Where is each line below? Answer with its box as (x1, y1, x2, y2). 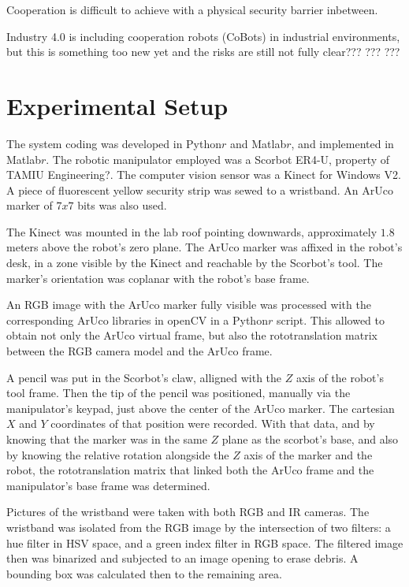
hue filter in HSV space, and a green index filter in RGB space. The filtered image (6, 534, 403, 551)
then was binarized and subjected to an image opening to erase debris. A (6, 550, 359, 567)
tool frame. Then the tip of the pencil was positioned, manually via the (6, 385, 351, 401)
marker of (6, 197, 53, 214)
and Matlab (230, 135, 287, 151)
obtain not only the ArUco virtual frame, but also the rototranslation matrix (6, 327, 378, 344)
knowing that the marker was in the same (6, 431, 207, 447)
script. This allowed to (276, 311, 385, 328)
